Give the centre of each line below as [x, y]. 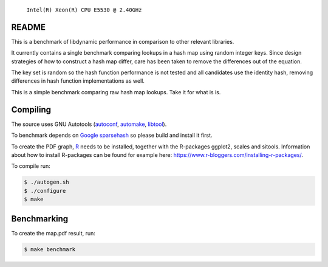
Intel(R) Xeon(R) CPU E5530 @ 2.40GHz [84, 10]
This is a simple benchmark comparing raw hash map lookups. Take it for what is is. [116, 92]
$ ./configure [45, 191]
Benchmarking [40, 219]
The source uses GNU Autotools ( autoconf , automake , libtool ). [89, 124]
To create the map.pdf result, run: [53, 233]
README [28, 27]
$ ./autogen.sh [46, 182]
